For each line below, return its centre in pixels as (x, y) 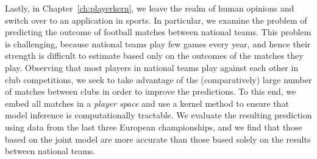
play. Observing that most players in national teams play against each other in (152, 67)
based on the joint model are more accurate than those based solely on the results (158, 139)
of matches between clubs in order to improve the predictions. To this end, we (151, 91)
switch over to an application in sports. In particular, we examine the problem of (156, 20)
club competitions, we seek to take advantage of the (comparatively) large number (158, 79)
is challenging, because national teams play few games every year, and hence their (158, 43)
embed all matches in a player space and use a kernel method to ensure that (147, 103)
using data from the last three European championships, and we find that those (154, 127)
